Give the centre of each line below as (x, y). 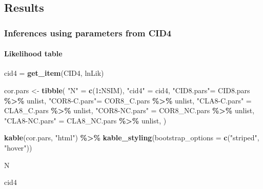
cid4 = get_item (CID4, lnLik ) (54, 73)
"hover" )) (18, 147)
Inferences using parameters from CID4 (88, 33)
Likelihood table (33, 54)
